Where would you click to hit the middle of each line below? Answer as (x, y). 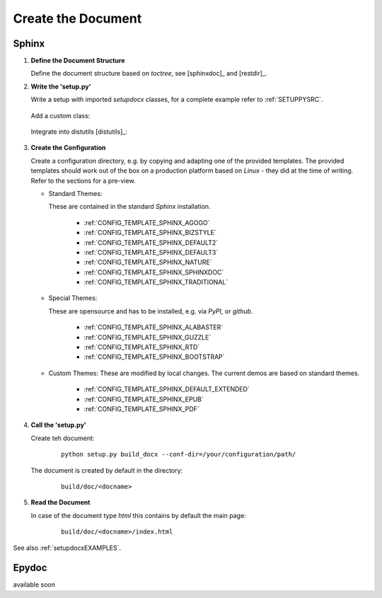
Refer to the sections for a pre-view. (83, 180)
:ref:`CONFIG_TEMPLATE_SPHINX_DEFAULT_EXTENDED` (167, 389)
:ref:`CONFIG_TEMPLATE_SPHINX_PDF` (141, 409)
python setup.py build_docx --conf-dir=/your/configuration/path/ (179, 454)
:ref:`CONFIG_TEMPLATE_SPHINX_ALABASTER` (154, 327)
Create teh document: (63, 438)
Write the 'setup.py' (61, 86)
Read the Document (60, 502)
